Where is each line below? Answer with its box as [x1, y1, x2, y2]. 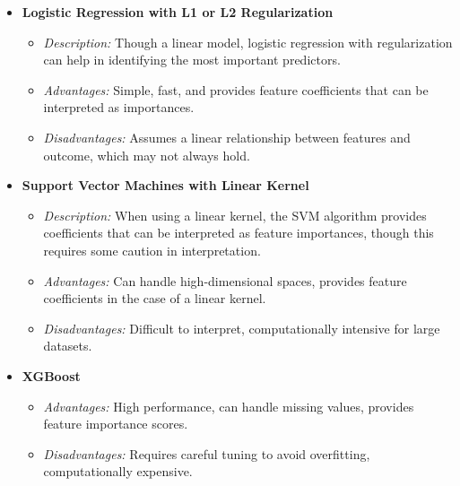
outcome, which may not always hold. [43, 145, 250, 164]
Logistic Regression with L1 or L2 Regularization [22, 3, 334, 21]
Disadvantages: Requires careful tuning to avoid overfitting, [43, 444, 370, 463]
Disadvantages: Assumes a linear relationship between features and [43, 127, 411, 146]
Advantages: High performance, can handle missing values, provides [43, 396, 414, 415]
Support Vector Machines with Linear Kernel [22, 176, 309, 195]
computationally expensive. [43, 462, 193, 481]
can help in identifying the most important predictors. [43, 50, 341, 69]
